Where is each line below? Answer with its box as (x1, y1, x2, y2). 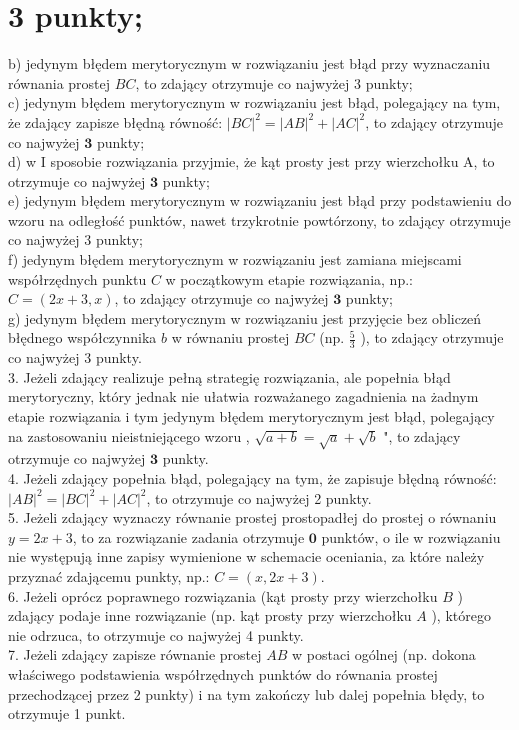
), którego (431, 605, 491, 626)
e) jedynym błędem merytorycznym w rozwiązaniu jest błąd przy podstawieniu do (8, 190, 512, 211)
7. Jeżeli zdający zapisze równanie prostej (8, 644, 262, 665)
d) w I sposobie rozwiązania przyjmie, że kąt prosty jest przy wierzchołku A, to (8, 151, 495, 172)
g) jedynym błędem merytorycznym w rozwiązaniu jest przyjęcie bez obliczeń (8, 307, 482, 328)
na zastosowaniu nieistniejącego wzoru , (8, 425, 250, 446)
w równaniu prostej (171, 327, 290, 348)
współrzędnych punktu (8, 268, 147, 289)
